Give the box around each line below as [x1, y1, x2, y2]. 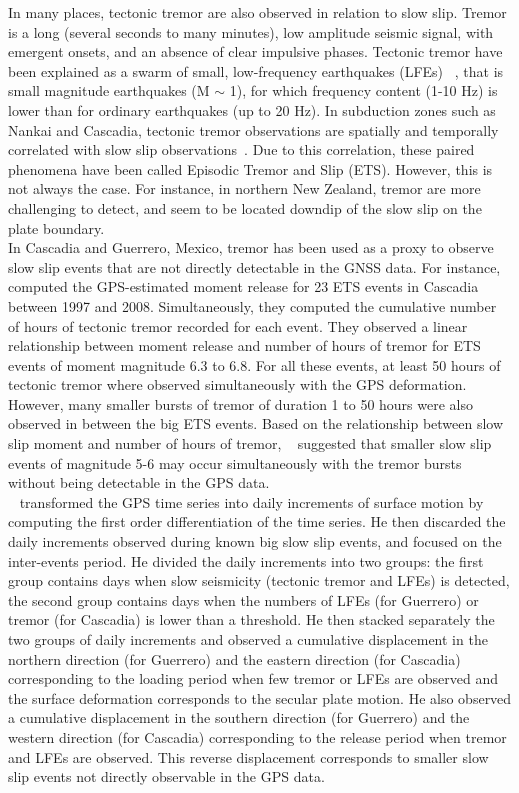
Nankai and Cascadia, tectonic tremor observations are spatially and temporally [8, 119, 499, 140]
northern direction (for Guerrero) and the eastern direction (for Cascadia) [8, 648, 461, 669]
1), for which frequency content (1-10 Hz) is [229, 80, 498, 101]
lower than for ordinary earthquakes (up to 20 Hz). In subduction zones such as [8, 99, 496, 120]
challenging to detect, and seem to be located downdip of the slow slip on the [8, 197, 482, 218]
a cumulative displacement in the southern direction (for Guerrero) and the [8, 707, 470, 728]
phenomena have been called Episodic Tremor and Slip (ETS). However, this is [8, 158, 493, 179]
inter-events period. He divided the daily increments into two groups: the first [8, 550, 484, 571]
